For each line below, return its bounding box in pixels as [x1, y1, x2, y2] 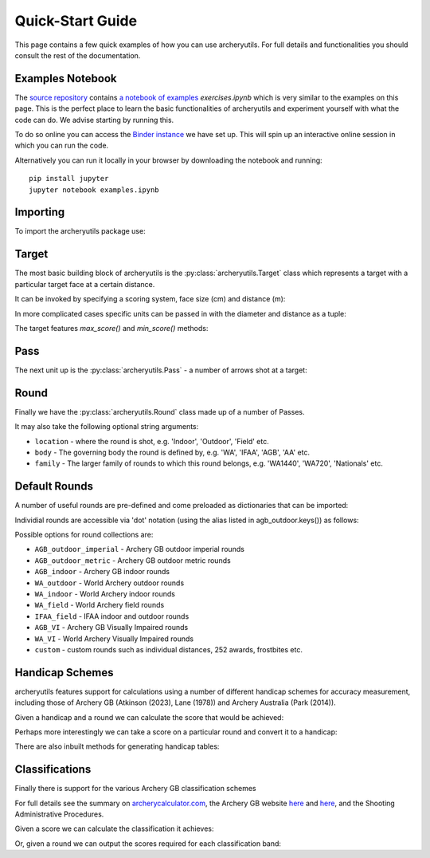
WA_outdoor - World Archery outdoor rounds [34, 578, 185, 588]
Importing [14, 206, 65, 219]
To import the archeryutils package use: [14, 226, 147, 236]
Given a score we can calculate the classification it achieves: [14, 824, 214, 833]
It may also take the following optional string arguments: [14, 422, 199, 431]
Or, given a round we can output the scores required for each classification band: [14, 838, 282, 848]
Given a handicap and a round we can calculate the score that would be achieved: [14, 712, 284, 722]
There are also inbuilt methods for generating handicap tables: [14, 742, 220, 751]
